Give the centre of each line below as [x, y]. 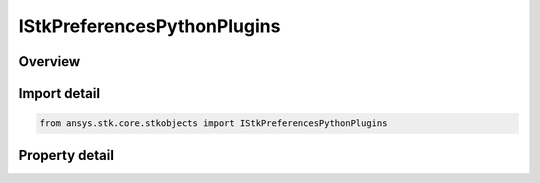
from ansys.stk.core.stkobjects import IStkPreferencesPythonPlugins [213, 123]
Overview [49, 61]
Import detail [59, 93]
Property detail [66, 155]
